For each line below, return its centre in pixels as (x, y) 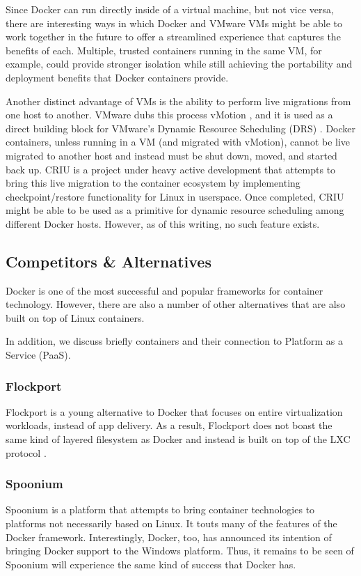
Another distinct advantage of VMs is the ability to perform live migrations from (178, 101)
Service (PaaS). (38, 355)
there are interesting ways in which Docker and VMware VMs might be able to (174, 23)
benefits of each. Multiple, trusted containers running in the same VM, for (164, 50)
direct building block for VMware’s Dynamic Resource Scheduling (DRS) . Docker (181, 128)
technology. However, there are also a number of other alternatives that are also (176, 304)
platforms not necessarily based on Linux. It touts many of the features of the (171, 523)
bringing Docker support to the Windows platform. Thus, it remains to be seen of (180, 551)
